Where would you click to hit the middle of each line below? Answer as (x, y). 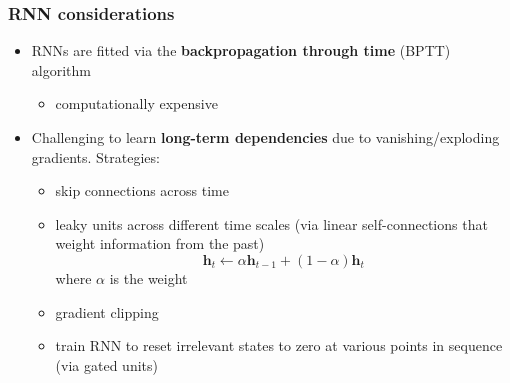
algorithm (61, 69)
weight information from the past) (160, 243)
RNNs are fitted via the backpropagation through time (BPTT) (241, 50)
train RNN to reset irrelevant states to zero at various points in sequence (279, 345)
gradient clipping (107, 311)
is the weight (148, 277)
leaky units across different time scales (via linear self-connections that (271, 223)
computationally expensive (136, 103)
